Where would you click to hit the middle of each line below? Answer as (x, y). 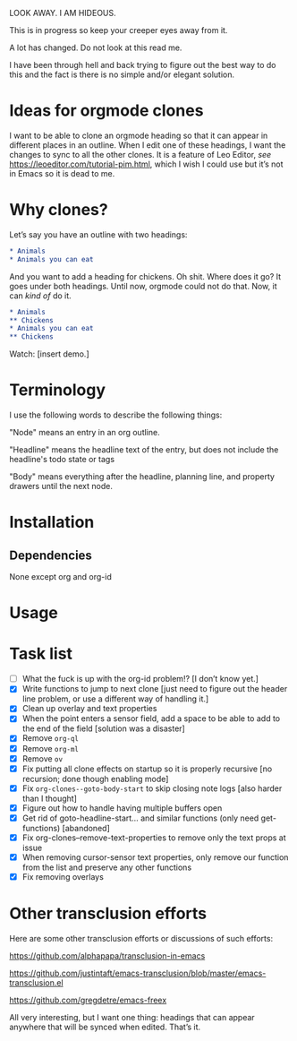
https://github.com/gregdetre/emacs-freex (88, 1000)
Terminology (57, 390)
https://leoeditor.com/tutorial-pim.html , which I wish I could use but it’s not (146, 164)
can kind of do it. (40, 296)
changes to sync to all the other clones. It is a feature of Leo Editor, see (140, 154)
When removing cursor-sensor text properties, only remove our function (155, 857)
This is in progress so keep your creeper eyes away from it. (119, 30)
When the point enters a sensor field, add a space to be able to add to (151, 718)
